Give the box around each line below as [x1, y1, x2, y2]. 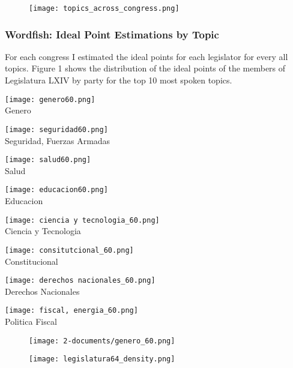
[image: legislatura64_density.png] [29, 355, 175, 364]
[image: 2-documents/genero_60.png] [29, 336, 175, 345]
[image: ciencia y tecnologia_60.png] [5, 216, 160, 225]
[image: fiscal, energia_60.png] [5, 306, 138, 315]
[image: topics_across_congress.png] [29, 4, 180, 13]
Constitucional [5, 255, 58, 267]
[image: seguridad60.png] [5, 125, 108, 134]
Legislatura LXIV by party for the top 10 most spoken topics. [5, 74, 232, 86]
